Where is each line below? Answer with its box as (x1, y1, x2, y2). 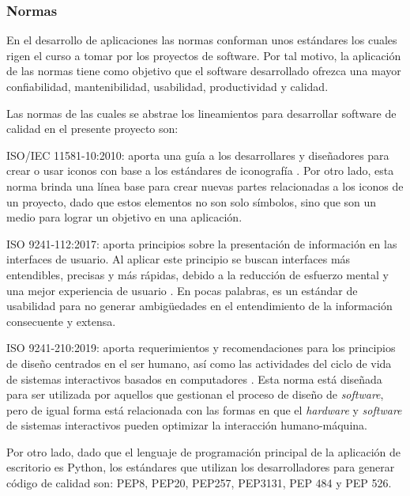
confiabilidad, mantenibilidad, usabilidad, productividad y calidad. (6, 78, 329, 94)
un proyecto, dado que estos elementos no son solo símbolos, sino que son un (6, 193, 377, 210)
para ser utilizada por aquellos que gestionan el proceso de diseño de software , (6, 386, 384, 403)
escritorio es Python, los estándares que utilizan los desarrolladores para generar (6, 459, 395, 475)
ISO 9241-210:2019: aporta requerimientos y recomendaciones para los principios (6, 339, 396, 356)
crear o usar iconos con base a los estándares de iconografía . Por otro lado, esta (6, 162, 394, 179)
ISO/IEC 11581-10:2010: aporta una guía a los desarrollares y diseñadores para (6, 146, 389, 163)
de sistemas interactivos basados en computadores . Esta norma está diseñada (6, 370, 382, 387)
